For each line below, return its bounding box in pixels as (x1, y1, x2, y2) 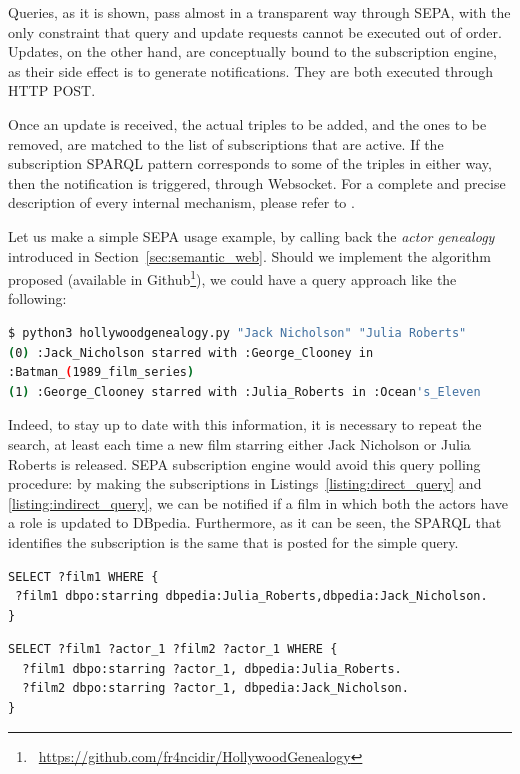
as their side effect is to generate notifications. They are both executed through (8, 60, 493, 81)
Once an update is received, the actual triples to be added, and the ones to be (8, 113, 487, 134)
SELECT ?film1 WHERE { (8, 569, 159, 584)
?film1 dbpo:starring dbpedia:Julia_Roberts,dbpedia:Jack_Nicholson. (15, 589, 488, 604)
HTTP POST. (8, 80, 96, 101)
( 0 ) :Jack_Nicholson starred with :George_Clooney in (8, 345, 374, 360)
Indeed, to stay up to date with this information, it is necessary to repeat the (8, 414, 482, 435)
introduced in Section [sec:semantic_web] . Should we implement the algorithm (8, 245, 491, 266)
